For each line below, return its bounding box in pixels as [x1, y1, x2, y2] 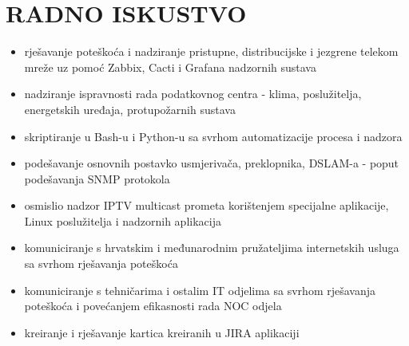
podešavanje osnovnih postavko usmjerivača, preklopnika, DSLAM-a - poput [24, 155, 399, 171]
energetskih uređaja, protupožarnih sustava [24, 100, 236, 117]
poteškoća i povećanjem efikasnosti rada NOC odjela [24, 297, 282, 314]
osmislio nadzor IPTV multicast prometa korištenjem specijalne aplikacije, [24, 197, 389, 214]
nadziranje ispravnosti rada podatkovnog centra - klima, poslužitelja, [24, 85, 362, 102]
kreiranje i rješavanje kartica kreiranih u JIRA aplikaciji [24, 324, 300, 340]
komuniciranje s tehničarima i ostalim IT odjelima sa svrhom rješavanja [24, 281, 375, 298]
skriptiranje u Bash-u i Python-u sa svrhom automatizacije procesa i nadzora [24, 128, 403, 144]
